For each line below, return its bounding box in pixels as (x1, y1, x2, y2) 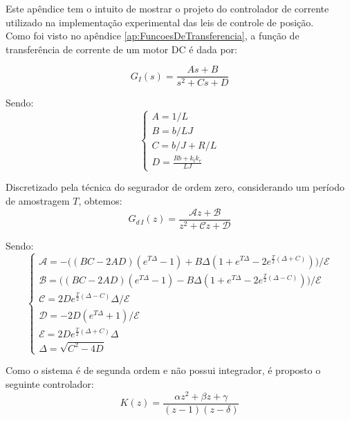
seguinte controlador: (6, 376, 94, 391)
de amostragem (6, 194, 70, 208)
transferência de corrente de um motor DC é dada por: (6, 41, 237, 56)
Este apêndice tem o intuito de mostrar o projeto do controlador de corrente (6, 1, 329, 15)
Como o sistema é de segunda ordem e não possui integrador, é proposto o (6, 363, 321, 377)
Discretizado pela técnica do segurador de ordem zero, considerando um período (6, 180, 344, 194)
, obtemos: (78, 194, 122, 208)
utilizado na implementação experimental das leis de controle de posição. (6, 15, 314, 29)
